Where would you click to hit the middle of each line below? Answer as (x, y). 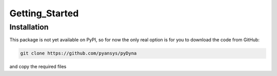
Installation (29, 27)
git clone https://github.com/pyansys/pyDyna (78, 53)
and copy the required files (38, 67)
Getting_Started (44, 13)
